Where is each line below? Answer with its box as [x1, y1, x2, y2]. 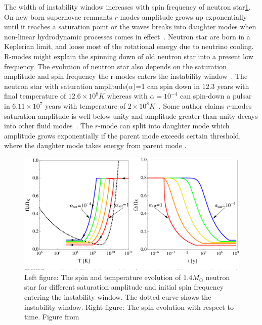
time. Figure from [24, 311, 79, 322]
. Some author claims [158, 100, 225, 111]
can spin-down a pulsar [180, 90, 252, 101]
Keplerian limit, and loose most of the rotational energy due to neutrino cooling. [4, 41, 254, 52]
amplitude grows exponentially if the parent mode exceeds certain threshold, [4, 130, 241, 141]
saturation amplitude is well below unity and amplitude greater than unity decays [4, 110, 258, 121]
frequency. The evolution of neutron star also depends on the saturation [4, 61, 227, 71]
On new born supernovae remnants [4, 11, 112, 22]
